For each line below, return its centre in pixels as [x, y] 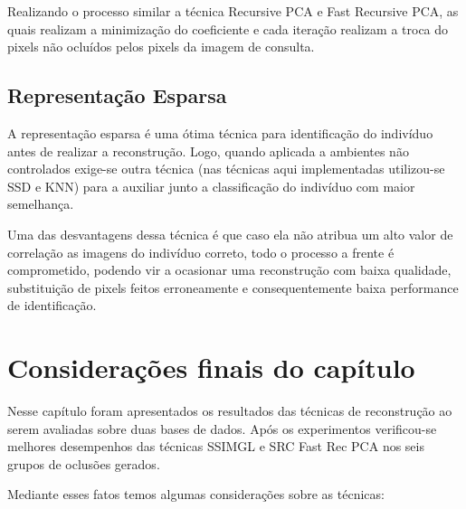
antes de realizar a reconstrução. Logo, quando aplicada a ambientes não [208, 151]
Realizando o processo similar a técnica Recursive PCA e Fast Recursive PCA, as [233, 11]
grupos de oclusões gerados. [84, 463]
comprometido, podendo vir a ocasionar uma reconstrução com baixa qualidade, [229, 270]
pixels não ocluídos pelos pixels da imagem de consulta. [161, 47]
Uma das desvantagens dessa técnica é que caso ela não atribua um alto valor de [230, 234]
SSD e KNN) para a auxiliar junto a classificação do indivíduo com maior [211, 186]
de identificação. [52, 305]
